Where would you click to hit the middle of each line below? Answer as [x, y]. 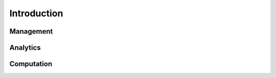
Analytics [25, 48]
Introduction [36, 13]
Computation [31, 64]
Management [31, 31]
